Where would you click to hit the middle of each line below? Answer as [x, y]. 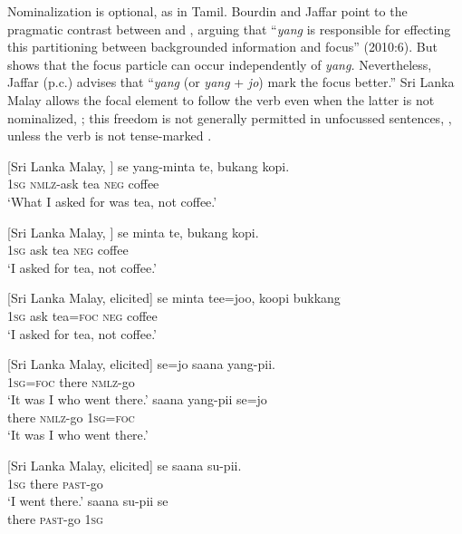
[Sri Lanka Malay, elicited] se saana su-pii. [125, 466]
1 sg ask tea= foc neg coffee [82, 315]
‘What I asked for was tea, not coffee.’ [112, 201]
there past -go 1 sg [55, 518]
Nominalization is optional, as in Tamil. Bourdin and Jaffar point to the [207, 11]
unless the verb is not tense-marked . [110, 136]
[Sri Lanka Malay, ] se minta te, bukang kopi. [133, 232]
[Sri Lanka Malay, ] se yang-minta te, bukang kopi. [149, 165]
